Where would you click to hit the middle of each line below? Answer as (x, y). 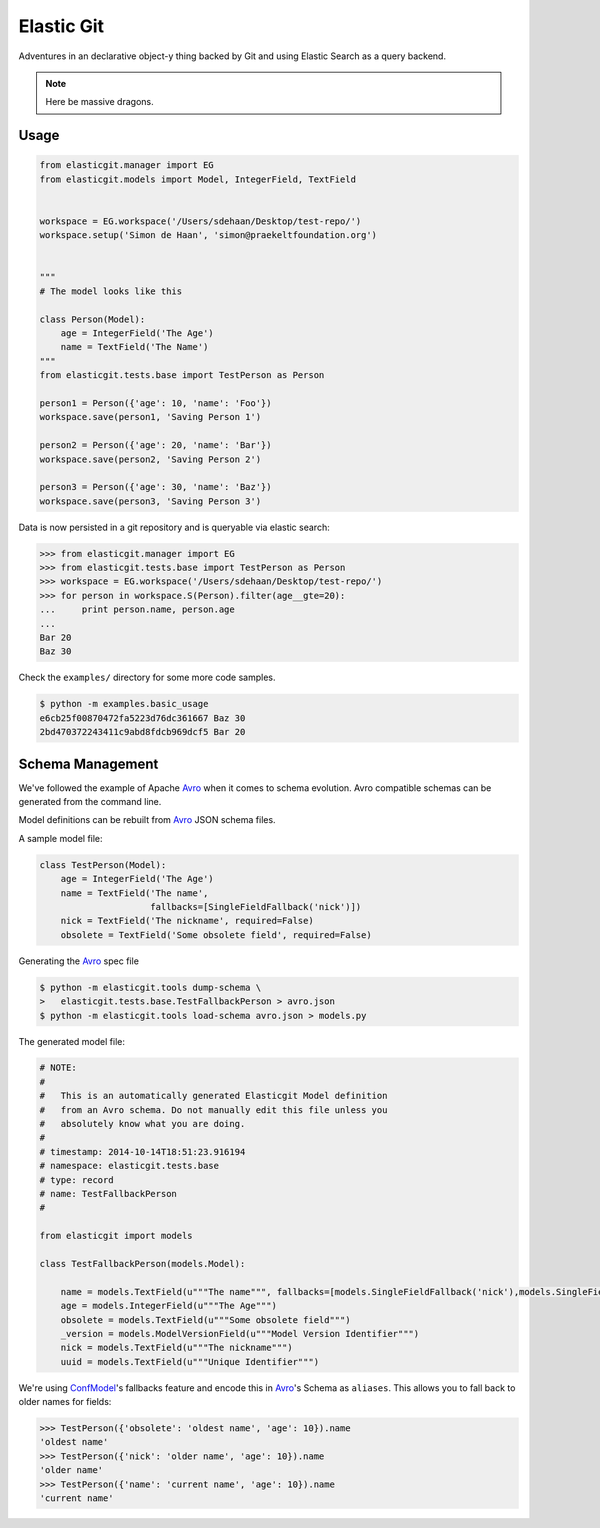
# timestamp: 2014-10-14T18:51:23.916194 (142, 1151)
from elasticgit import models (116, 1236)
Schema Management (88, 763)
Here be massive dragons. (99, 102)
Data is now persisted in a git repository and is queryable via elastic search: (174, 527)
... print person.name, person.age (137, 609)
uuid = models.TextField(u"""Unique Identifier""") (190, 1361)
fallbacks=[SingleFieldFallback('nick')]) (256, 906)
